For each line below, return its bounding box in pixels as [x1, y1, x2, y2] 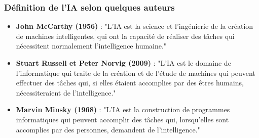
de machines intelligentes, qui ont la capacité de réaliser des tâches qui [16, 30, 235, 41]
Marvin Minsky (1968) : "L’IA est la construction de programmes [16, 104, 230, 115]
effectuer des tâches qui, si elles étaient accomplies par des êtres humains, [16, 77, 244, 88]
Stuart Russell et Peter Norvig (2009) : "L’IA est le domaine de [16, 58, 231, 68]
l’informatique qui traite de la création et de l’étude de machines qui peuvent [16, 67, 255, 78]
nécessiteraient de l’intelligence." [16, 87, 116, 98]
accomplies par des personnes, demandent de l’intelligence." [16, 124, 200, 134]
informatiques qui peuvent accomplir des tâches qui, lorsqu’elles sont [16, 114, 229, 124]
